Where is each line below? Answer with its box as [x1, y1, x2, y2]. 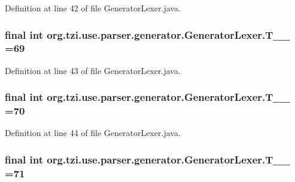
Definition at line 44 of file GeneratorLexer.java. [5, 127, 181, 139]
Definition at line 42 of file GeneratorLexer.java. [5, 2, 181, 14]
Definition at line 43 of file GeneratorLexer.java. [5, 64, 181, 76]
